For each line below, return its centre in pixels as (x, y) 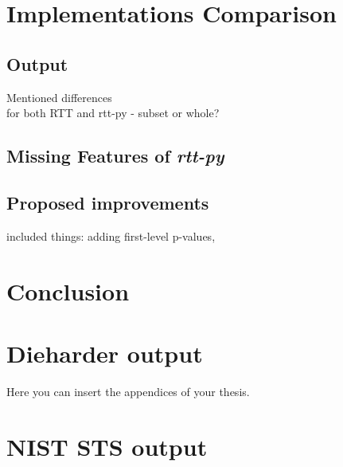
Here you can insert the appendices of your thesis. (128, 391)
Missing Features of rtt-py (115, 156)
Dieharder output (105, 353)
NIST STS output (107, 446)
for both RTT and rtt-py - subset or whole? (113, 113)
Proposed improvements (108, 202)
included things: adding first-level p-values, (111, 235)
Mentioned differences (59, 97)
